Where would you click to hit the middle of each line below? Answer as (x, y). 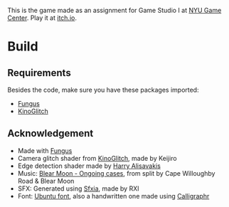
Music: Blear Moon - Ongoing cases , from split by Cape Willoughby (116, 173)
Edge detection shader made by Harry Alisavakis (89, 166)
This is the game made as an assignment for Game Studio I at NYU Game (114, 10)
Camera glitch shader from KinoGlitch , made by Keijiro (97, 158)
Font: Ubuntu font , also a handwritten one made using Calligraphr (113, 196)
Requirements (39, 73)
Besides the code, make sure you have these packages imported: (103, 90)
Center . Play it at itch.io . (42, 18)
